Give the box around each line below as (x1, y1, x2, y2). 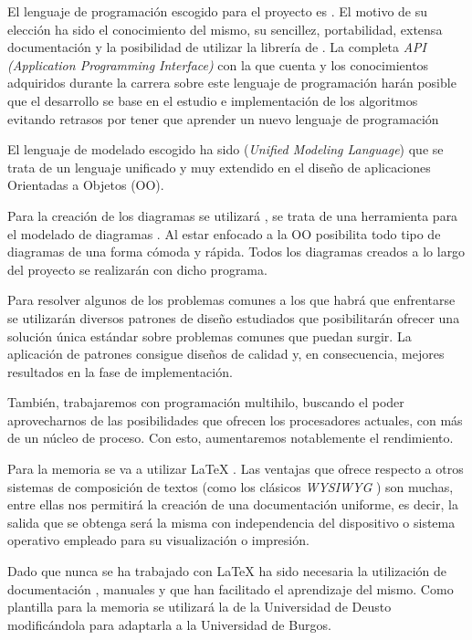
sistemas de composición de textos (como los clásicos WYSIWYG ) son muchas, (7, 477, 454, 496)
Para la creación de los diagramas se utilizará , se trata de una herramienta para (7, 205, 458, 225)
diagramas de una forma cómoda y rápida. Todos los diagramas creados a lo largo (7, 242, 466, 261)
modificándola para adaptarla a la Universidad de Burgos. (7, 614, 331, 634)
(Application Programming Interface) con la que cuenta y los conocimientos (7, 55, 429, 74)
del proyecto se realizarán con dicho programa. (7, 259, 267, 278)
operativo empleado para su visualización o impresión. (7, 530, 309, 550)
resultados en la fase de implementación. (7, 362, 233, 381)
